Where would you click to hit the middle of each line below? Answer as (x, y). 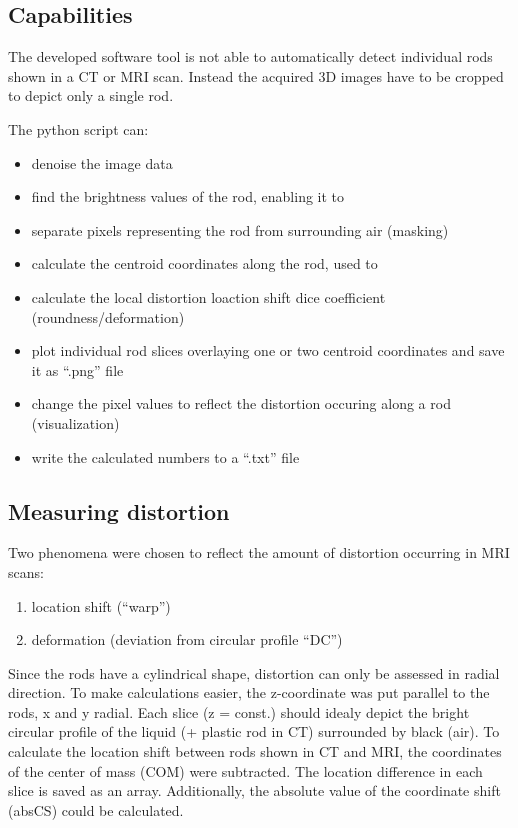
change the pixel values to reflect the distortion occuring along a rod (241, 403)
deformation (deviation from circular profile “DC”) (187, 639)
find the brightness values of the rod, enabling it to (188, 196)
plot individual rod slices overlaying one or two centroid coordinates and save (268, 350)
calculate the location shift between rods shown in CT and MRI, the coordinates (255, 751)
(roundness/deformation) (108, 316)
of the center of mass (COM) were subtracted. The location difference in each (245, 770)
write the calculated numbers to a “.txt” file (165, 456)
